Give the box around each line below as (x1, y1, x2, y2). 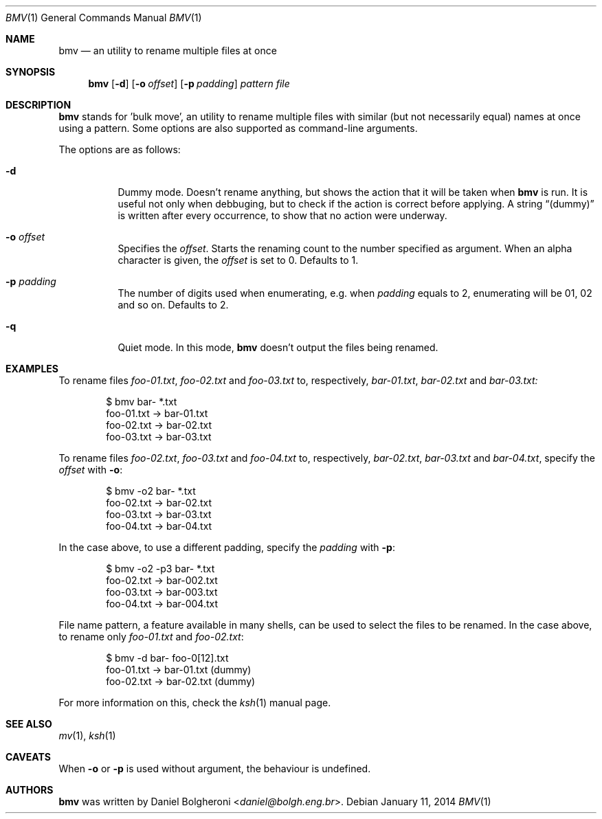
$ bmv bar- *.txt (106, 396, 177, 407)
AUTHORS (5, 784, 54, 796)
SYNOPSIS (5, 66, 56, 78)
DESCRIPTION (5, 99, 71, 111)
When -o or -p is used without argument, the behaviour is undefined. (58, 763, 371, 774)
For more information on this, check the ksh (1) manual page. (58, 697, 331, 708)
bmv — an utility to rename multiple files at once (58, 45, 277, 56)
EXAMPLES (5, 363, 58, 374)
